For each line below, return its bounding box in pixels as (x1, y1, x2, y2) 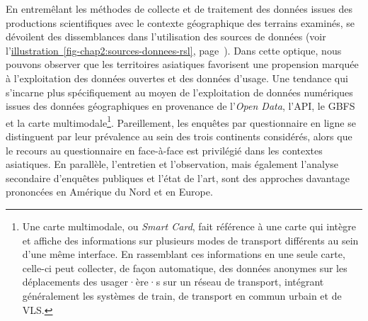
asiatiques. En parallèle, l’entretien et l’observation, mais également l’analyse (6, 157, 339, 171)
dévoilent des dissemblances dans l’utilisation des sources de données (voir (6, 29, 326, 44)
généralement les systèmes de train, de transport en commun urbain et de (22, 288, 342, 303)
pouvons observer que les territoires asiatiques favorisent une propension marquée (6, 57, 359, 72)
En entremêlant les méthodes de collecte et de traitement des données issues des (6, 1, 352, 16)
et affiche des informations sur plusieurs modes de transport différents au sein (22, 232, 359, 247)
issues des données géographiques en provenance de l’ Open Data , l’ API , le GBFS (6, 98, 355, 113)
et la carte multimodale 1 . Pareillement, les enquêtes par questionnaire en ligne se (6, 113, 356, 130)
